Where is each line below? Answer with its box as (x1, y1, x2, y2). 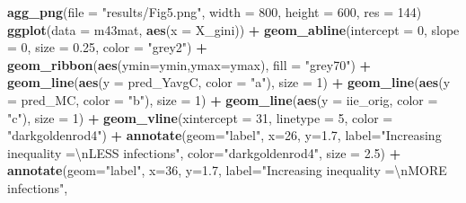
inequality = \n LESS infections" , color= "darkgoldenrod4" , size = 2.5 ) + (7, 143, 401, 162)
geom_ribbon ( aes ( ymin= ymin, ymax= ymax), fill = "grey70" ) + (7, 55, 372, 74)
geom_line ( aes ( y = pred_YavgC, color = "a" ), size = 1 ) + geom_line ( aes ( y (7, 73, 451, 92)
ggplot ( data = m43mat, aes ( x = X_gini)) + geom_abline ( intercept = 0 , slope (7, 20, 460, 39)
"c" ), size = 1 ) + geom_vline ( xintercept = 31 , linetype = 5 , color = (7, 108, 393, 127)
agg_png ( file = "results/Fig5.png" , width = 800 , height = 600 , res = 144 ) (7, 3, 422, 21)
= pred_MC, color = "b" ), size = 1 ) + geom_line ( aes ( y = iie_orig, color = (7, 90, 438, 109)
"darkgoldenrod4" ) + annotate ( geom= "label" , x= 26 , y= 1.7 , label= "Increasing (7, 126, 442, 145)
